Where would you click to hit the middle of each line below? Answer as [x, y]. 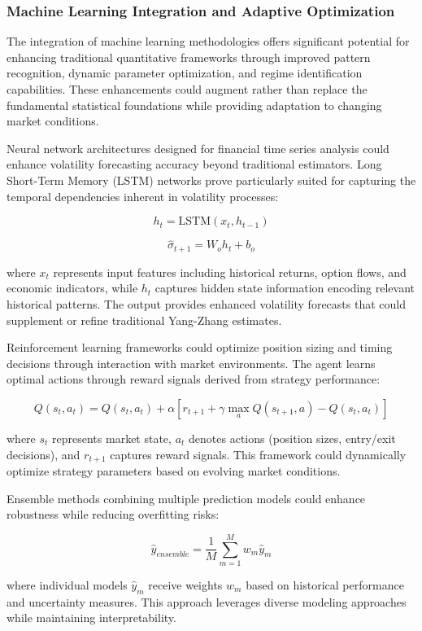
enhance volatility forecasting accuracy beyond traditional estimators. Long [194, 164]
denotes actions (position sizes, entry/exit [292, 438]
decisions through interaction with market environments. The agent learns [191, 363]
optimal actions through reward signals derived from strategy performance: [194, 379]
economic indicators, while [72, 288]
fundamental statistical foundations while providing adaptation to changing [194, 105]
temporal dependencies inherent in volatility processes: [143, 196]
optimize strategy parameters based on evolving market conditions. [174, 471]
